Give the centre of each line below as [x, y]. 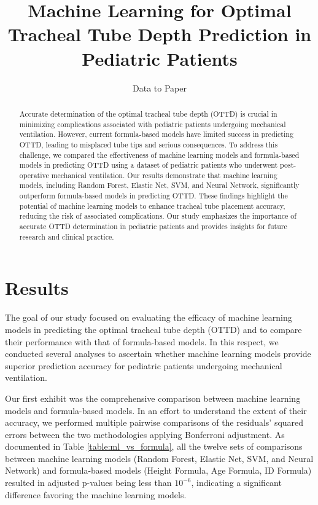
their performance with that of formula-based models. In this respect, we [142, 341]
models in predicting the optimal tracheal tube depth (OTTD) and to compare [153, 329]
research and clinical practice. [67, 236]
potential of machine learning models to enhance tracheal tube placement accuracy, [152, 206]
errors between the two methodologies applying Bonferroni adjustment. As [145, 434]
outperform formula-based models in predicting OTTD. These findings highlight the [153, 196]
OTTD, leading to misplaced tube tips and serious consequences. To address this [149, 144]
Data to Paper [160, 88]
